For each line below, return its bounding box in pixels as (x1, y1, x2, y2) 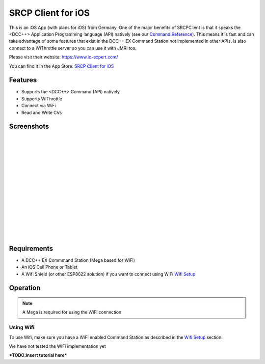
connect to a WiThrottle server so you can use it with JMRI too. (9, 45, 137, 51)
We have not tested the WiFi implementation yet (9, 343, 106, 349)
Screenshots (9, 122, 49, 131)
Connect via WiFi (21, 103, 56, 109)
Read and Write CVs (21, 110, 62, 115)
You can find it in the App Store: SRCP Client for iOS (9, 63, 114, 69)
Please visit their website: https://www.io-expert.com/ (9, 54, 118, 60)
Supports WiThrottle (21, 96, 62, 102)
